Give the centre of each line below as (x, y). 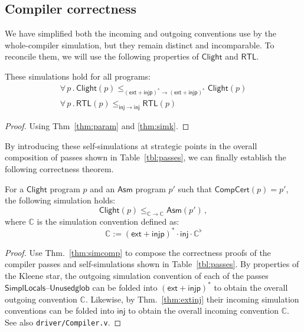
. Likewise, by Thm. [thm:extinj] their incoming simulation (192, 299)
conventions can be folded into (60, 310)
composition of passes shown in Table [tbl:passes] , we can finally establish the (146, 157)
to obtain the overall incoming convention (204, 310)
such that (195, 188)
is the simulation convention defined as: (108, 221)
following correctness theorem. (59, 168)
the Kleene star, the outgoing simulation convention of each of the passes (137, 275)
